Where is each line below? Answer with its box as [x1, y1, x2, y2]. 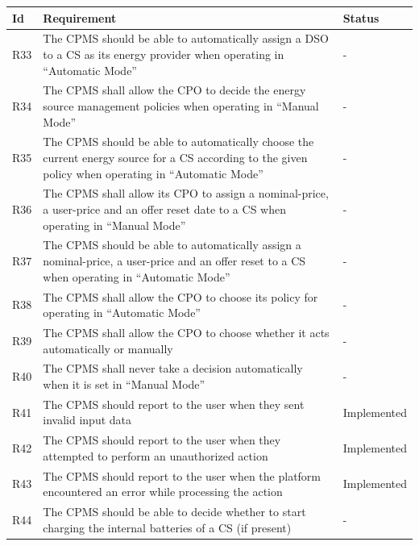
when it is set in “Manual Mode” [43, 375, 205, 392]
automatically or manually [43, 340, 173, 356]
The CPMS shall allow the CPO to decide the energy [43, 81, 306, 98]
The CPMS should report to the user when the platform [43, 467, 322, 484]
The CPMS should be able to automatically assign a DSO [43, 30, 329, 47]
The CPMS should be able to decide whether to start [43, 503, 306, 520]
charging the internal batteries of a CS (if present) [43, 519, 292, 536]
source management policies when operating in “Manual [43, 97, 319, 114]
